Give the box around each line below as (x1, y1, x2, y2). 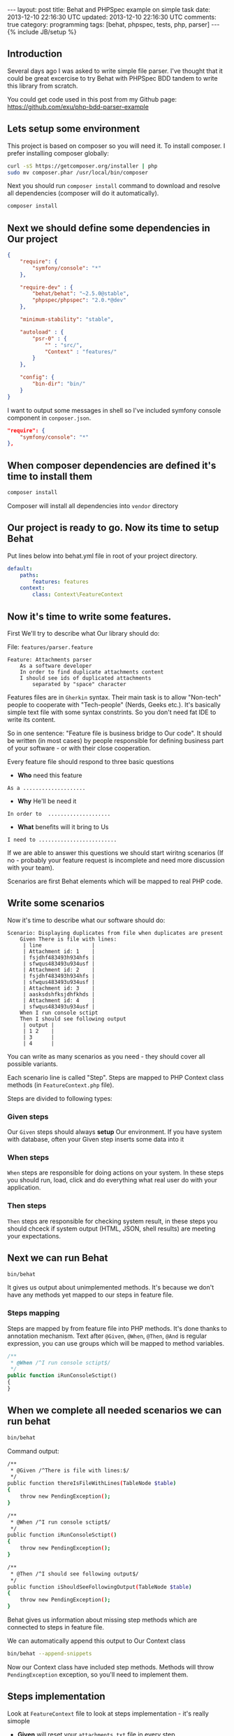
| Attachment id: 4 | (22, 997, 96, 1004)
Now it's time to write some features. (7, 610, 172, 622)
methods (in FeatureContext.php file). (7, 1081, 115, 1089)
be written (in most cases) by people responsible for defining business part (7, 737, 224, 744)
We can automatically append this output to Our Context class (7, 1636, 186, 1645)
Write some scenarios (7, 897, 105, 909)
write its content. (7, 716, 56, 723)
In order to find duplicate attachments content (20, 669, 164, 676)
